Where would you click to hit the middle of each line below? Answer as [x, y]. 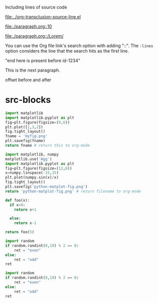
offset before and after [28, 80]
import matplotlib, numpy [32, 154]
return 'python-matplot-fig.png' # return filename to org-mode [73, 191]
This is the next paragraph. [33, 70]
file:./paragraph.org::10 [29, 26]
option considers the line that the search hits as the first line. [67, 51]
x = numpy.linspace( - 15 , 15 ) [32, 173]
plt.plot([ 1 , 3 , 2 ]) [24, 127]
